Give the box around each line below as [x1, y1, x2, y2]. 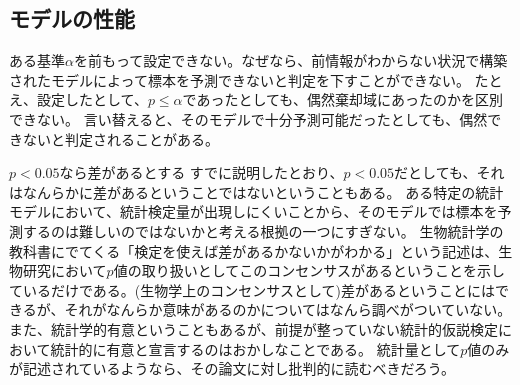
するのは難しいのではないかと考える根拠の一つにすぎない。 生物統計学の [22, 220, 504, 241]
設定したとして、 [36, 89, 148, 110]
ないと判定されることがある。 [22, 128, 219, 149]
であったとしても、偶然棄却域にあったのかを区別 [182, 89, 503, 110]
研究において [22, 260, 107, 281]
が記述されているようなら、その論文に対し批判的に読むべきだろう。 [9, 358, 455, 379]
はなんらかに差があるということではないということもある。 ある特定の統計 [9, 181, 504, 202]
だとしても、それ [394, 162, 505, 183]
